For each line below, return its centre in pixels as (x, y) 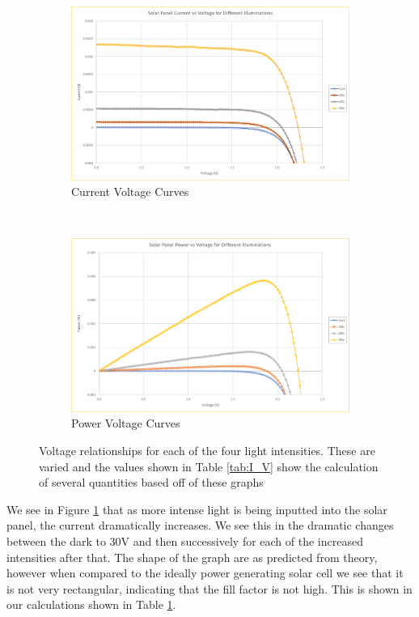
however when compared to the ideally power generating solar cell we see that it (205, 573)
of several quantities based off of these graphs (151, 482)
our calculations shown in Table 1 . (91, 604)
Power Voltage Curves (126, 423)
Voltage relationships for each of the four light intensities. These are (207, 451)
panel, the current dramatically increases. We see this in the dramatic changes (200, 525)
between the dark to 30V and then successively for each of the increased (185, 541)
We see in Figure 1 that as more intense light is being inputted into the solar (197, 509)
